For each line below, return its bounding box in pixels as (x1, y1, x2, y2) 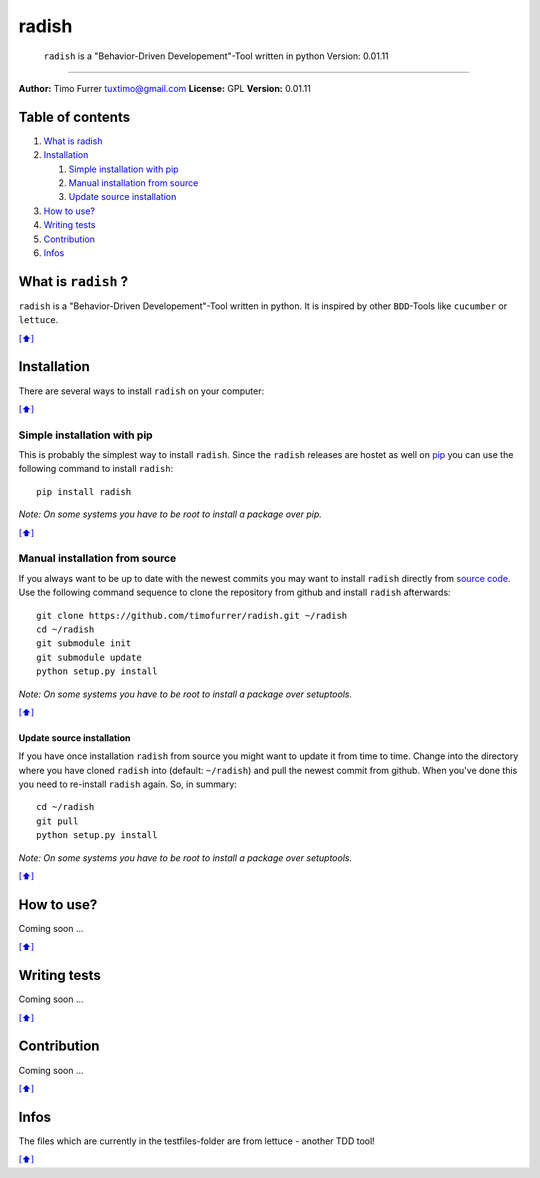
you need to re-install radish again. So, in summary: (18, 778, 237, 790)
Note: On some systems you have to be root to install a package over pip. (18, 508, 322, 520)
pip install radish (36, 486, 132, 497)
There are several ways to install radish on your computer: (18, 385, 265, 397)
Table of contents (18, 108, 130, 125)
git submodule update (36, 651, 142, 663)
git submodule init (36, 638, 132, 649)
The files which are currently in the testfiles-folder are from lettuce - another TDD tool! (18, 1135, 375, 1147)
